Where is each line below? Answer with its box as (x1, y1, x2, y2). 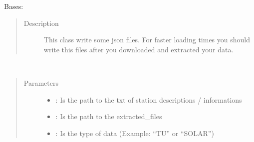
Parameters (23, 77, 58, 88)
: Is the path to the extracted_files (55, 111, 162, 122)
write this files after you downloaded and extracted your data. (43, 44, 234, 54)
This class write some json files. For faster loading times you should (43, 34, 250, 45)
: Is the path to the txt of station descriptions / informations (55, 94, 242, 105)
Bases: (4, 1, 23, 11)
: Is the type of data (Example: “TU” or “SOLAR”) (55, 128, 214, 138)
